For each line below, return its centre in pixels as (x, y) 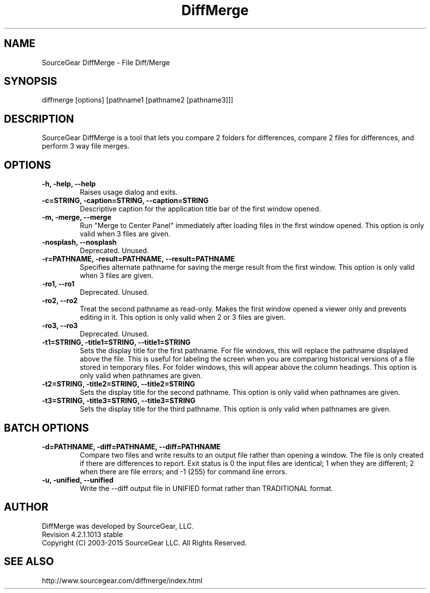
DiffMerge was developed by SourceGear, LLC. (118, 526)
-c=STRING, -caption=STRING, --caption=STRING (125, 201)
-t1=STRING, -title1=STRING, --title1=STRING (116, 342)
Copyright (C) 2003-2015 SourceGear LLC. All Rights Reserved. (144, 542)
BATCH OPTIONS (46, 428)
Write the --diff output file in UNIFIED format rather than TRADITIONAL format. (206, 488)
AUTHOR (26, 507)
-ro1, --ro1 (58, 284)
